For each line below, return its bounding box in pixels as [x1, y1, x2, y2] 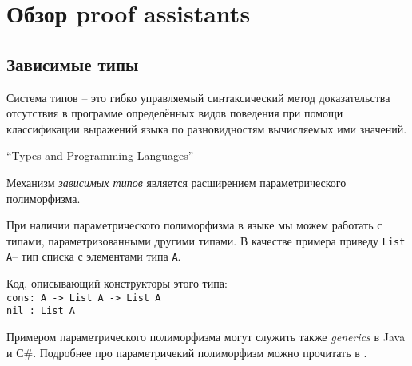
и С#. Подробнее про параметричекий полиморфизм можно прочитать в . [6, 344, 367, 360]
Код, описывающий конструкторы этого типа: [6, 275, 228, 292]
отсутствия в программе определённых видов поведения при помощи [6, 105, 343, 121]
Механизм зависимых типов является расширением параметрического [6, 173, 347, 190]
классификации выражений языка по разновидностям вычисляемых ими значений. [6, 120, 407, 137]
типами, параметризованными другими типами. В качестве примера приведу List [6, 232, 406, 249]
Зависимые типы [6, 51, 139, 76]
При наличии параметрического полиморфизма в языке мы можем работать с [6, 217, 382, 233]
